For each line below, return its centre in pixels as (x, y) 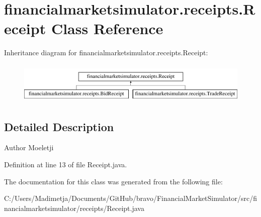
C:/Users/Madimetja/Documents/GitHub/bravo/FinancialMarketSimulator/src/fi (131, 198)
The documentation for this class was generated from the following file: (113, 181)
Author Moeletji (29, 147)
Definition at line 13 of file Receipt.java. (66, 165)
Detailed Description (59, 126)
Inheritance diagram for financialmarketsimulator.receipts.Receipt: (106, 52)
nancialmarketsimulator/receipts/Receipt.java (74, 208)
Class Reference (107, 28)
